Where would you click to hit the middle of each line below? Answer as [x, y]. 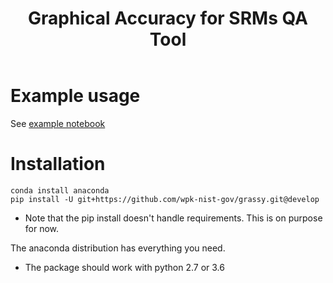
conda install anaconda [60, 190]
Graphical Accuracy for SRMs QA [168, 18]
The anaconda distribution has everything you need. [118, 248]
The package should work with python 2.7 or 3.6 [124, 267]
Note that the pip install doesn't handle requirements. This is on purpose [173, 218]
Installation [58, 164]
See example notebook [58, 123]
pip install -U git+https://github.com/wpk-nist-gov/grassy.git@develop [165, 199]
